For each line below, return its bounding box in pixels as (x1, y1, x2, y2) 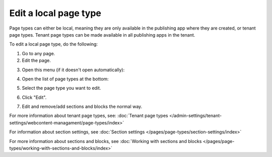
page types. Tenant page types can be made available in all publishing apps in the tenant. (9, 32, 195, 38)
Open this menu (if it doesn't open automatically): (22, 67, 125, 73)
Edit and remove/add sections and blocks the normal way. (22, 103, 143, 110)
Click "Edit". (22, 94, 47, 100)
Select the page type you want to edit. (22, 85, 101, 91)
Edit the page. (22, 58, 51, 64)
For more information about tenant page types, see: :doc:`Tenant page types (9, 113, 168, 119)
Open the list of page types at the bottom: (22, 76, 109, 82)
